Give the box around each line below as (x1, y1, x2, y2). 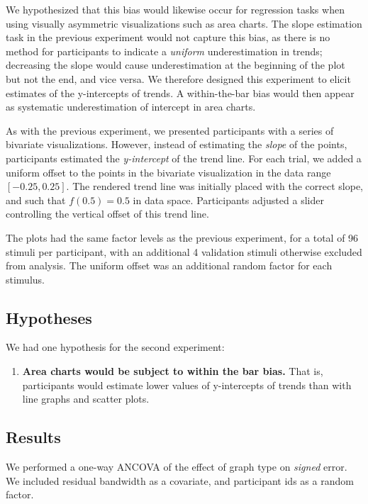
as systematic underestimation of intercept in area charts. (6, 99, 256, 114)
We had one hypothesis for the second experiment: (6, 340, 225, 354)
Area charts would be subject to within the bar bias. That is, (22, 364, 323, 379)
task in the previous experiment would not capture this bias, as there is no (6, 30, 330, 45)
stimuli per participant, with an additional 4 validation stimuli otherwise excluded (6, 244, 362, 259)
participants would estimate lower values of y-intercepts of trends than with (22, 377, 352, 392)
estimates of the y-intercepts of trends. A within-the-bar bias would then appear (6, 85, 355, 100)
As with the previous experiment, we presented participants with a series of (6, 123, 334, 138)
